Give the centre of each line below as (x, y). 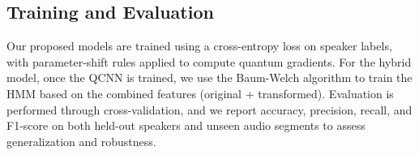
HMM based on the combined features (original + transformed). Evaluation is (200, 93)
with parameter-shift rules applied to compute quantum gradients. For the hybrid (209, 61)
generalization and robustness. (81, 141)
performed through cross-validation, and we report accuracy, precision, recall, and (209, 109)
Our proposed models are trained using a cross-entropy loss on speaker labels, (199, 46)
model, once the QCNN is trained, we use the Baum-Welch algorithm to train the (209, 77)
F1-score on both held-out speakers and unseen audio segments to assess (186, 125)
